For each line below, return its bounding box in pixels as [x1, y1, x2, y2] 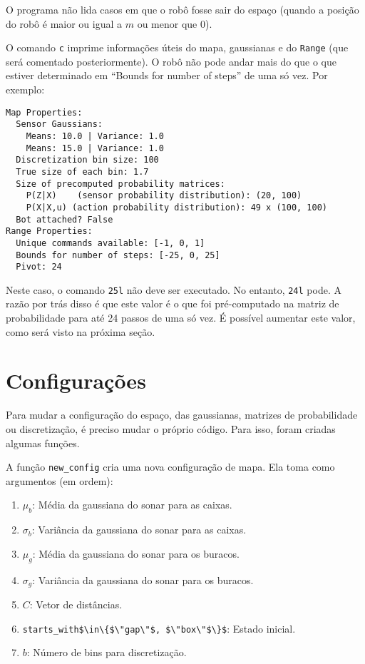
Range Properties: [6, 226, 93, 237]
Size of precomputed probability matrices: [16, 178, 225, 189]
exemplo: [6, 82, 45, 97]
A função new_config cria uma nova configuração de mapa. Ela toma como [6, 459, 335, 474]
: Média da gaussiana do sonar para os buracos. [32, 546, 240, 561]
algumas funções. [6, 435, 80, 450]
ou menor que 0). [137, 16, 212, 31]
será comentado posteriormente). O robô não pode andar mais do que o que [6, 53, 336, 68]
